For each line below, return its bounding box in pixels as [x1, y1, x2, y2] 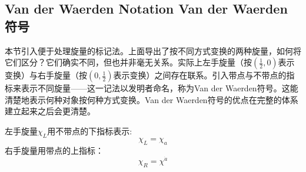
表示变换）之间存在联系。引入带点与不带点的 [113, 69, 287, 81]
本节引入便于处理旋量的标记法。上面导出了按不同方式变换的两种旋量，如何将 [5, 44, 301, 57]
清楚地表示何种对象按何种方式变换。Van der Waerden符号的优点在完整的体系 [5, 93, 298, 105]
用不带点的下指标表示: [47, 124, 132, 137]
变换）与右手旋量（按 [5, 69, 87, 81]
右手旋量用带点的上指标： [5, 144, 104, 156]
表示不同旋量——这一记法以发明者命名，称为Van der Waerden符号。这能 [21, 82, 298, 94]
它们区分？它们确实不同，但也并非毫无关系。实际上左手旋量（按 [5, 56, 252, 68]
